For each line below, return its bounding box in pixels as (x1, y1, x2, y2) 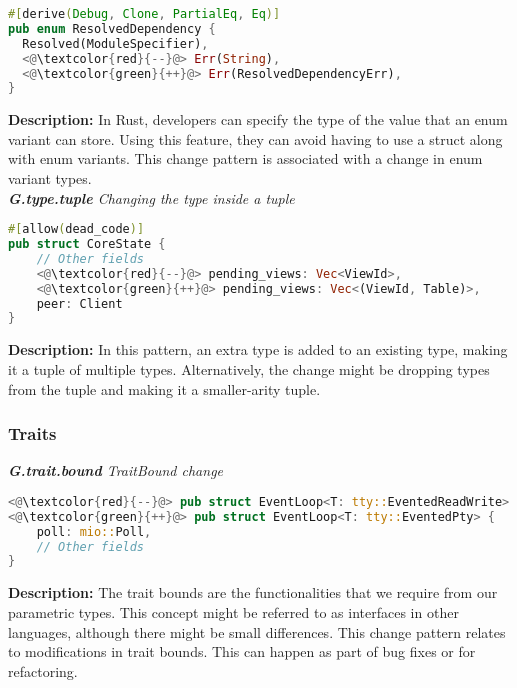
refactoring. (8, 660, 78, 681)
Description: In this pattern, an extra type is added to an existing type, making (8, 339, 508, 360)
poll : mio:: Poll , (36, 524, 152, 539)
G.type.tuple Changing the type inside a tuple (8, 187, 295, 208)
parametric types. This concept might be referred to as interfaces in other (8, 601, 459, 622)
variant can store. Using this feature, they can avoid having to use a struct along (8, 128, 503, 149)
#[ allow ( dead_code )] (8, 222, 145, 237)
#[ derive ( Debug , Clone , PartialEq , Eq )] (8, 7, 281, 21)
